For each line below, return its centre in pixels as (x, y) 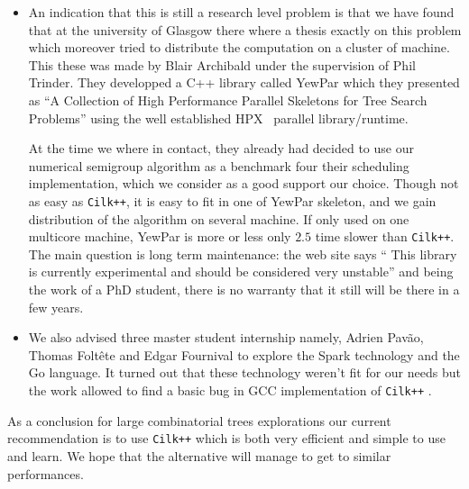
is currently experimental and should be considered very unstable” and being (241, 272)
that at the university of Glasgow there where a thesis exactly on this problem (245, 29)
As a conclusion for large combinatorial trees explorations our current (199, 420)
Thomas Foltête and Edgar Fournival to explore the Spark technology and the (244, 354)
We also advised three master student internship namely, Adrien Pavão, (226, 337)
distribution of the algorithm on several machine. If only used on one (219, 218)
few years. (56, 307)
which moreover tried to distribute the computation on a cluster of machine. (239, 47)
